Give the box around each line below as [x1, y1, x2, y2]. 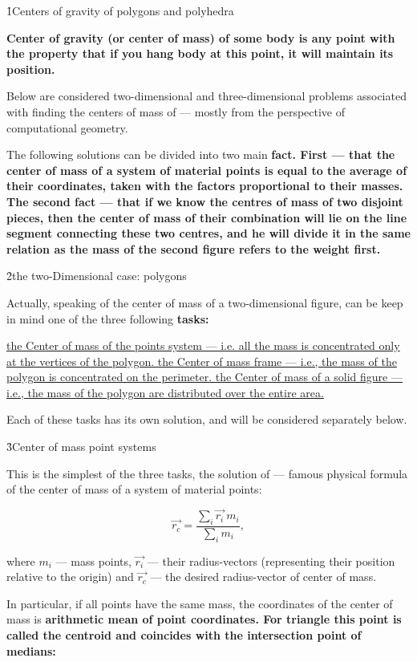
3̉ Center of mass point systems [6, 438, 156, 455]
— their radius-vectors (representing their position [147, 552, 395, 569]
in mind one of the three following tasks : [6, 310, 209, 327]
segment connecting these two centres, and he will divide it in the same [6, 225, 411, 242]
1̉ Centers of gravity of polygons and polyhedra [6, 2, 234, 18]
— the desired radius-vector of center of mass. [150, 568, 377, 585]
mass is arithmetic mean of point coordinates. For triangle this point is [6, 611, 402, 627]
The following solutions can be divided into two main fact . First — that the [6, 146, 395, 163]
